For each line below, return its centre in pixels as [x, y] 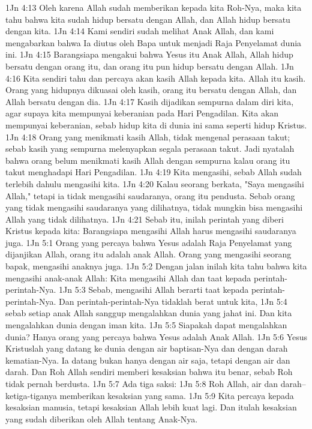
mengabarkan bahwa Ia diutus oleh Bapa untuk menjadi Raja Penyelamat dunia [154, 42]
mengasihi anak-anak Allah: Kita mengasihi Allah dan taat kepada [128, 277]
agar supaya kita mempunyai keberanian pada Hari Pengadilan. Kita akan [142, 113]
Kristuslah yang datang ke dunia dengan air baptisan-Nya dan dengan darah [147, 348]
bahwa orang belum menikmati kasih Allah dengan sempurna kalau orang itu [148, 160]
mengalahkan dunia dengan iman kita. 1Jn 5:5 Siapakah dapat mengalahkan [146, 325]
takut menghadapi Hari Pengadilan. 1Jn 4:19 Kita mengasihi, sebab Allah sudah [154, 172]
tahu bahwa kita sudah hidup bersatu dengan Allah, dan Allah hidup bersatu [148, 19]
